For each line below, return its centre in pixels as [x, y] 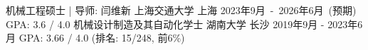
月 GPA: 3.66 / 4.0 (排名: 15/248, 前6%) [95, 38]
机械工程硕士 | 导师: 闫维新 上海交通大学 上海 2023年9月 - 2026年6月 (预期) [181, 10]
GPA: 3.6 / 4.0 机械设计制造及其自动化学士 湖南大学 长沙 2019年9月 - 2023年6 [184, 24]
